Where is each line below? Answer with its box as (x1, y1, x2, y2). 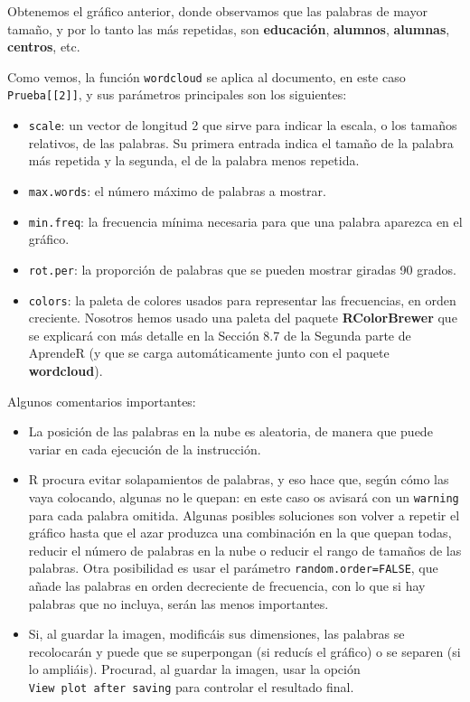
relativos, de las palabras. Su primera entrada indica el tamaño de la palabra (28, 133, 454, 152)
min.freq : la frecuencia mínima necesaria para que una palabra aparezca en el (28, 211, 463, 230)
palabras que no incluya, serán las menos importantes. (28, 594, 329, 613)
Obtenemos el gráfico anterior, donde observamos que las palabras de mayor (7, 2, 428, 20)
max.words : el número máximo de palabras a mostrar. (28, 181, 326, 200)
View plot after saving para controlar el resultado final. (28, 677, 354, 696)
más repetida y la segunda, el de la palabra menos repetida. (28, 151, 360, 170)
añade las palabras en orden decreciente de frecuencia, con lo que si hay (28, 576, 426, 594)
